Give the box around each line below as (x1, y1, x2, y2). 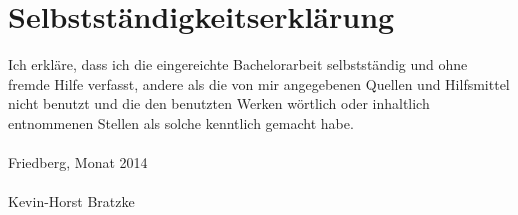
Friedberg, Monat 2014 (8, 152, 148, 173)
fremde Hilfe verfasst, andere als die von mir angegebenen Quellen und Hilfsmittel (8, 73, 510, 94)
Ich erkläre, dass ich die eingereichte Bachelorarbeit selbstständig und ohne (8, 54, 468, 75)
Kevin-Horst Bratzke (8, 191, 135, 212)
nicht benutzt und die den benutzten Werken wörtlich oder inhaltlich (8, 93, 430, 114)
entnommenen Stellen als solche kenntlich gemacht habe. (8, 112, 354, 133)
